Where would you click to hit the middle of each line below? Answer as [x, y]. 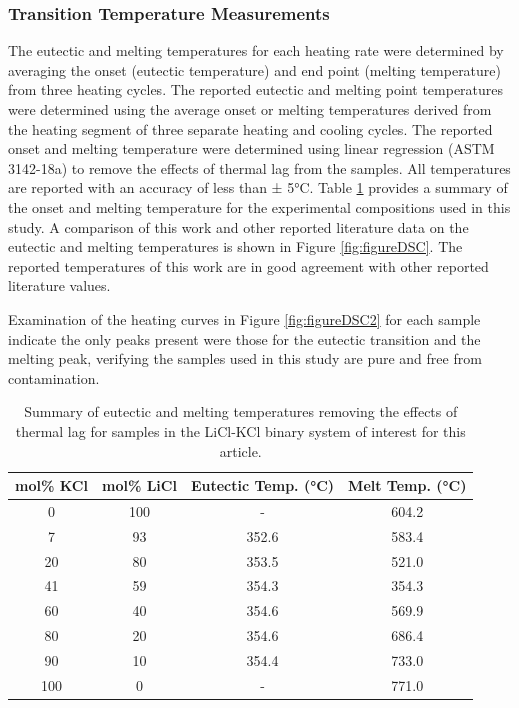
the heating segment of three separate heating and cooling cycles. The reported [250, 128]
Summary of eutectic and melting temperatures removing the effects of [241, 411]
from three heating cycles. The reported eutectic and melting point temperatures [256, 89]
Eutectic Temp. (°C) [262, 485]
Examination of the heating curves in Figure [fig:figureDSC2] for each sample [244, 318]
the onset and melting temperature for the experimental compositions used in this [259, 206]
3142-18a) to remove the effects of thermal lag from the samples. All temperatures [259, 167]
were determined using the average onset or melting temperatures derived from [250, 109]
